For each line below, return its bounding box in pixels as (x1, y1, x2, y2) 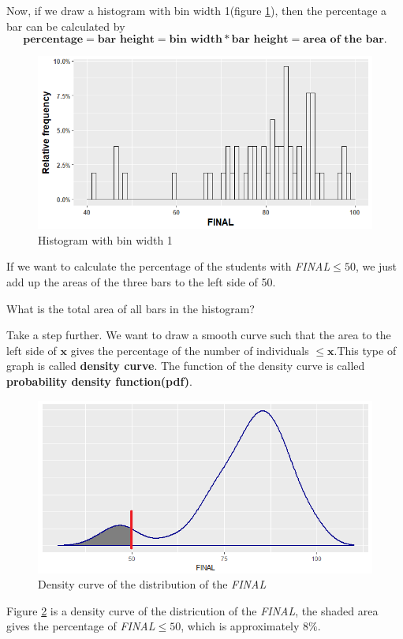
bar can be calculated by (6, 17, 125, 34)
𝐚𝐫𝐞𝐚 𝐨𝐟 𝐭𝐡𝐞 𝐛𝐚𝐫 (303, 34, 384, 46)
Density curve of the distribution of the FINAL (38, 576, 267, 592)
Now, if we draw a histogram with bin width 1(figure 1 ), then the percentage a (6, 2, 387, 18)
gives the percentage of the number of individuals (70, 342, 309, 358)
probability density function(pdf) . (6, 372, 192, 389)
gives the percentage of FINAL (6, 618, 155, 634)
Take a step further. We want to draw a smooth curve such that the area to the (6, 327, 391, 343)
